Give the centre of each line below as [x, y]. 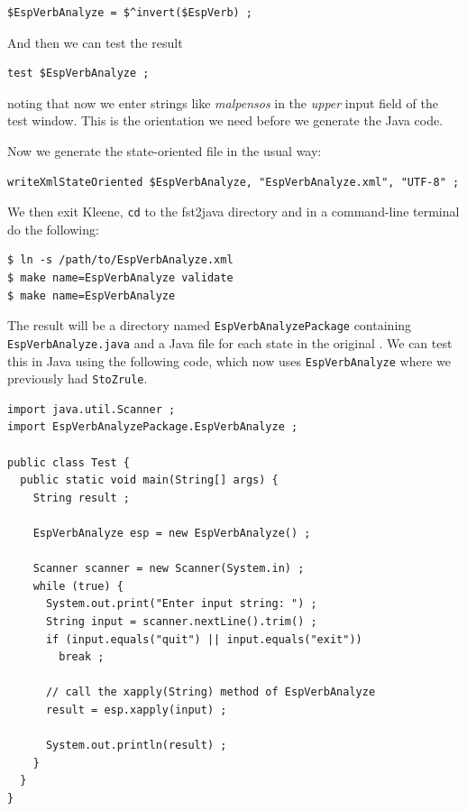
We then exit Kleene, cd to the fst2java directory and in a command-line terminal [233, 212]
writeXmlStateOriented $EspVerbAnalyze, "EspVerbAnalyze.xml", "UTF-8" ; [233, 182]
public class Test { [69, 462]
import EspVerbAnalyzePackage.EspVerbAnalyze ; [153, 427]
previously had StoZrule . [78, 378]
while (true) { [78, 586]
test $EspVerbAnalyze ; [78, 74]
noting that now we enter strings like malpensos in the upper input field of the [223, 102]
